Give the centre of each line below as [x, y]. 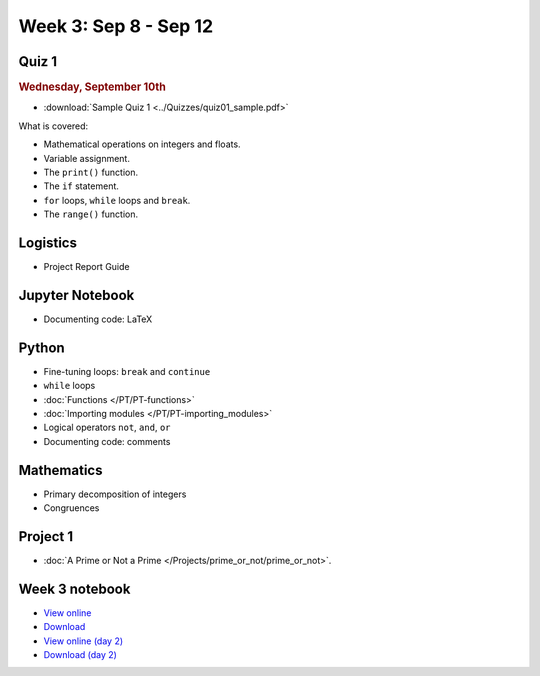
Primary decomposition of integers [115, 494]
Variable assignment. [86, 158]
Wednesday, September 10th [92, 87]
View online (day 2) [83, 641]
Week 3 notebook [74, 588]
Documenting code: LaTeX [98, 319]
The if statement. [81, 186]
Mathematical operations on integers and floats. [142, 144]
